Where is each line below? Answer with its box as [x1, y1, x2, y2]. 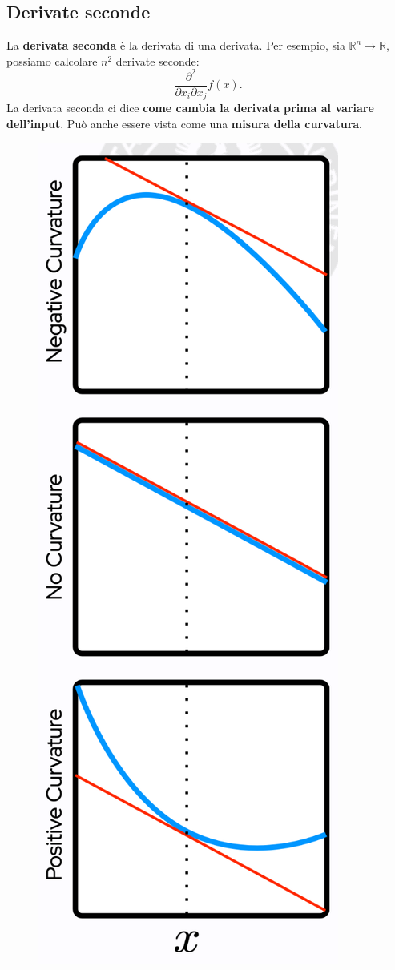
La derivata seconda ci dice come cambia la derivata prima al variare [6, 99, 374, 116]
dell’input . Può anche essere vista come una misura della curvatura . [6, 115, 363, 131]
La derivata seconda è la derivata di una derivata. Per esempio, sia [6, 37, 345, 54]
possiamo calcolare [6, 52, 98, 69]
